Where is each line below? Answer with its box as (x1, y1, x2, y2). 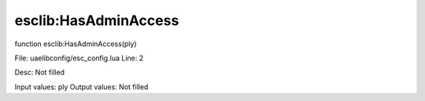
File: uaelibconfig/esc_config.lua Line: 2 (14, 53, 144, 63)
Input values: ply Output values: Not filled (14, 82, 149, 92)
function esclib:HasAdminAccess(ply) (14, 39, 137, 49)
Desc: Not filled (14, 67, 65, 78)
